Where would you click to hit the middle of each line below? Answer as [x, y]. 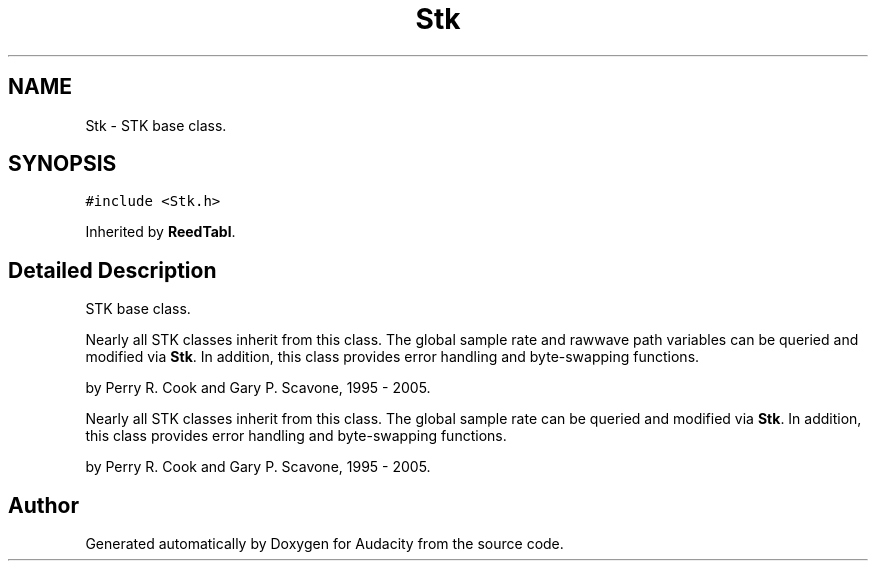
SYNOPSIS [62, 164]
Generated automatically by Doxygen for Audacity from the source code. [324, 544]
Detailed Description [112, 270]
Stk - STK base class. [156, 125]
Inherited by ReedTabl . [160, 232]
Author [43, 505]
